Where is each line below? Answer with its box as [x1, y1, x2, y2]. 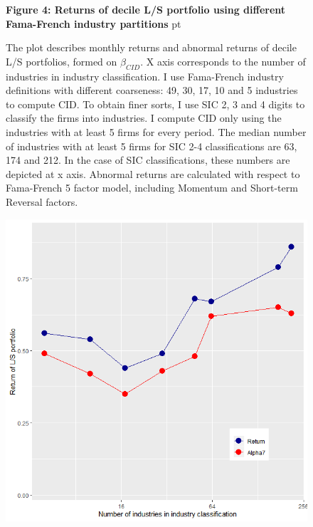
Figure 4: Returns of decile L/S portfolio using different [6, 2, 286, 16]
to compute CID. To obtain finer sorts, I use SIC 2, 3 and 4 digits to [6, 96, 305, 111]
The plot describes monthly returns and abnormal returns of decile [6, 40, 297, 55]
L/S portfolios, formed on [6, 53, 117, 68]
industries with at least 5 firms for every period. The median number [6, 124, 307, 139]
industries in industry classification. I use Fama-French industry [6, 68, 284, 83]
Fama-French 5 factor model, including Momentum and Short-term [6, 180, 298, 195]
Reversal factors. [6, 194, 78, 209]
